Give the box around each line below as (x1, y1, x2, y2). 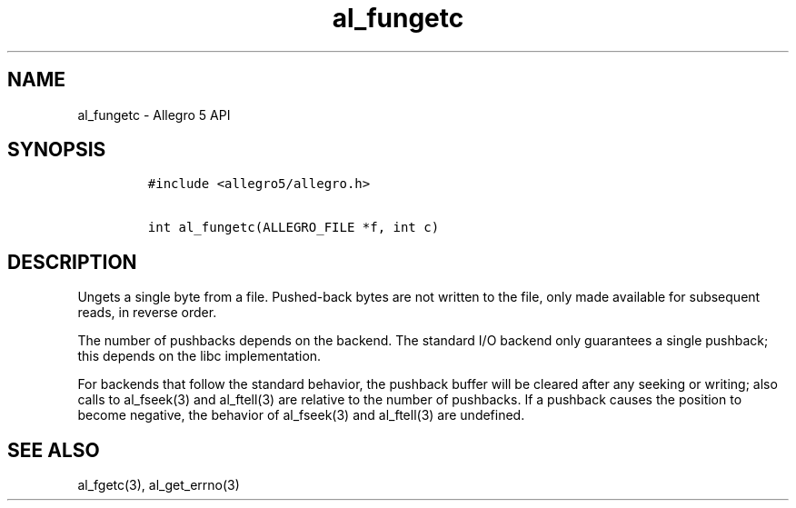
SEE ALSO (7, 438, 100, 462)
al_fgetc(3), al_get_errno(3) (77, 477, 240, 493)
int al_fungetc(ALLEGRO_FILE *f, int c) (147, 220, 440, 235)
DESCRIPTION (7, 250, 137, 274)
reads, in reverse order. (77, 304, 217, 321)
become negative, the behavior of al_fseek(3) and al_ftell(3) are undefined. (77, 407, 525, 423)
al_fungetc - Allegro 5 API (77, 106, 231, 123)
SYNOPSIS (7, 138, 106, 162)
